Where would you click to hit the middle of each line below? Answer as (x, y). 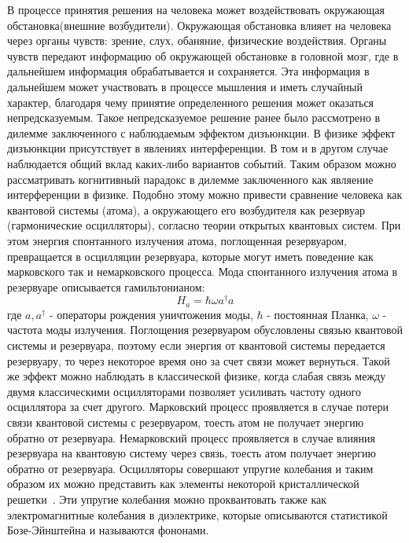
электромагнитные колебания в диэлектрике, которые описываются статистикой (197, 514)
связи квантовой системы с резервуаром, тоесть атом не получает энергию (186, 422)
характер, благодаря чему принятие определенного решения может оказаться (191, 102)
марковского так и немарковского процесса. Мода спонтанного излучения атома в (203, 271)
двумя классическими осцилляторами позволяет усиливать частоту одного (184, 391)
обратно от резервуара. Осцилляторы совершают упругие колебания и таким (190, 468)
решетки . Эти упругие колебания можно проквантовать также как (167, 499)
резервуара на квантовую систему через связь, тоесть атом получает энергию (192, 453)
